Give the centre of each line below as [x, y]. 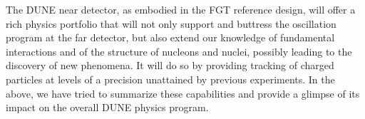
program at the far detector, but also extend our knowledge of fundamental [170, 37]
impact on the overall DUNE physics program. [107, 107]
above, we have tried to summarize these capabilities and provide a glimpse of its [183, 93]
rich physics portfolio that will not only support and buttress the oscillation [171, 23]
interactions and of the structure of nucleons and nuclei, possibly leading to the [179, 51]
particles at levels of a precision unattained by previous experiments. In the [170, 79]
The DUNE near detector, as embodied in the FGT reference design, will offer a [181, 9]
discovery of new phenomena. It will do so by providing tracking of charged [170, 65]
